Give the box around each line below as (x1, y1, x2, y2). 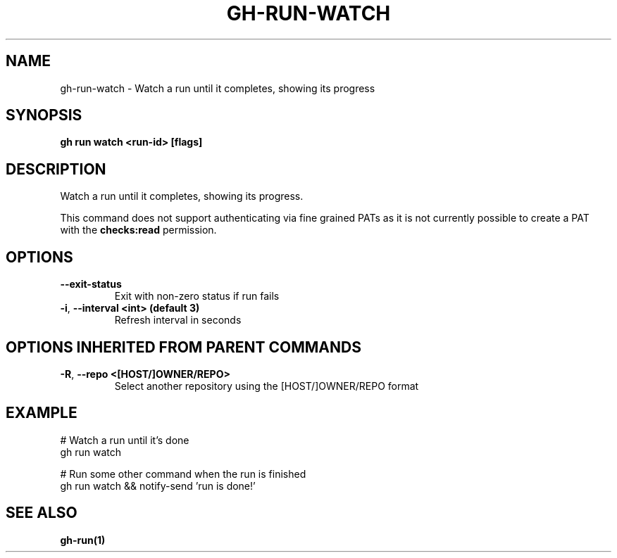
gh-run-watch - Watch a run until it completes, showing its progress (60, 82, 375, 94)
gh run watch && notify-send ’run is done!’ (60, 479, 256, 492)
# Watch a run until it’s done (60, 433, 189, 446)
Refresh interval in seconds (114, 314, 242, 326)
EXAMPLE (6, 404, 77, 422)
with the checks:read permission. (60, 224, 217, 236)
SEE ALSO (6, 504, 77, 522)
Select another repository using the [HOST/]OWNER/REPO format (114, 379, 419, 392)
